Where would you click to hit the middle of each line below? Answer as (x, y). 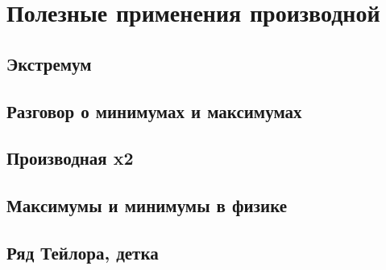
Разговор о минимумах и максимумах (154, 110)
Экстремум (49, 63)
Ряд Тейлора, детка (83, 252)
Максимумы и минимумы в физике (147, 205)
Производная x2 (70, 158)
